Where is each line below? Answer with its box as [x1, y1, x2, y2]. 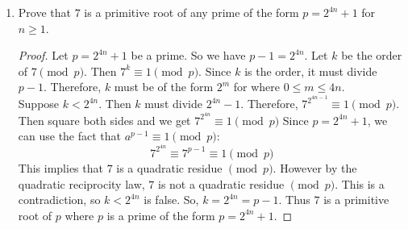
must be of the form [114, 78, 214, 95]
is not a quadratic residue [157, 175, 285, 192]
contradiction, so [18, 191, 101, 208]
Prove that [18, 4, 71, 20]
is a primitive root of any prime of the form [84, 4, 299, 20]
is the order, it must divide [244, 62, 377, 79]
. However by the [273, 159, 357, 176]
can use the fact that [18, 127, 122, 144]
